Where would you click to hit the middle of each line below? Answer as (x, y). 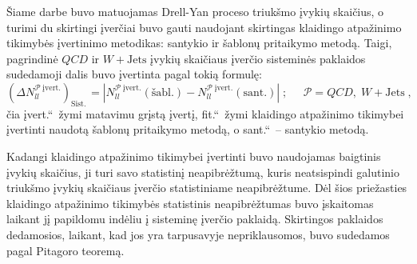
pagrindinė (32, 58)
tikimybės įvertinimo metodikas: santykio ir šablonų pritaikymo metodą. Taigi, (199, 43)
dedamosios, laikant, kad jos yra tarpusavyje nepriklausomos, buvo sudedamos (198, 234)
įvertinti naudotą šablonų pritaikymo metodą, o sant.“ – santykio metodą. (188, 129)
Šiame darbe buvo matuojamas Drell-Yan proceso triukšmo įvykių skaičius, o (195, 11)
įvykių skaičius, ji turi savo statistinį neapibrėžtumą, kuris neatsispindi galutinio (203, 172)
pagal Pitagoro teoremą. (66, 250)
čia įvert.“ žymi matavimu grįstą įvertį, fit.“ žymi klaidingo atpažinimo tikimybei (205, 113)
